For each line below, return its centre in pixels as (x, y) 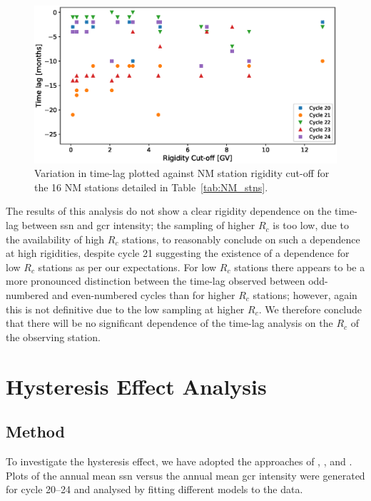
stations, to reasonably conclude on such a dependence (241, 239)
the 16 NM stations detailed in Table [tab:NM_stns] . (151, 187)
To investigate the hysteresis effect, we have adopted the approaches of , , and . (179, 461)
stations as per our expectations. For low (127, 267)
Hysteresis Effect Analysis (136, 386)
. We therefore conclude (310, 309)
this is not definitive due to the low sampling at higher (125, 309)
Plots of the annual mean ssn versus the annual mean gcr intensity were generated (185, 475)
